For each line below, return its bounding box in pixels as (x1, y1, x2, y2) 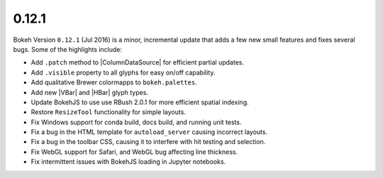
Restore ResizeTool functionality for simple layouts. (30, 108, 186, 116)
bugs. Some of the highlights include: (13, 45, 123, 53)
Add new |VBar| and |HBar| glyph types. (30, 88, 149, 96)
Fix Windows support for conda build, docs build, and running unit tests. (30, 118, 242, 126)
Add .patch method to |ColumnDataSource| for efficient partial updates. (30, 58, 245, 67)
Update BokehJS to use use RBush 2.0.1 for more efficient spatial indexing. (30, 98, 249, 106)
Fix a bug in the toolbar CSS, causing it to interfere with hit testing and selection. (30, 138, 266, 146)
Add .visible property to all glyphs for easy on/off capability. (30, 68, 216, 77)
